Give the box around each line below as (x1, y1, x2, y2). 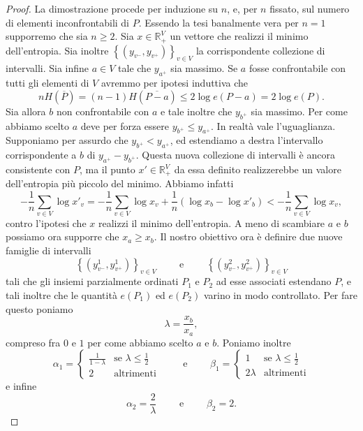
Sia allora (6, 103, 46, 118)
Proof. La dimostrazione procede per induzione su (6, 1, 218, 15)
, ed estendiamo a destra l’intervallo (170, 133, 323, 147)
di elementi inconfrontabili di (6, 15, 130, 29)
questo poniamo (6, 301, 73, 316)
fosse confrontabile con (249, 61, 346, 75)
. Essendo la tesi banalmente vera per (138, 15, 299, 29)
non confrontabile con (56, 103, 149, 118)
